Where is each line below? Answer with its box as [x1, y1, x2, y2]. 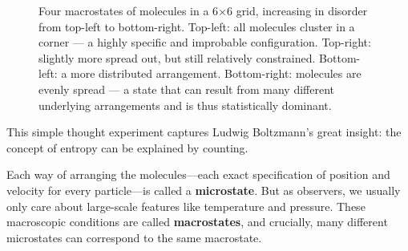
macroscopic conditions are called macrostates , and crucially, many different [6, 213, 388, 230]
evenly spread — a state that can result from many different [38, 80, 335, 97]
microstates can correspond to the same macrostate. [6, 229, 262, 245]
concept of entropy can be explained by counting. [6, 139, 248, 156]
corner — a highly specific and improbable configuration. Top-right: [38, 34, 371, 51]
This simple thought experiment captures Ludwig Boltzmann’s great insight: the [6, 123, 402, 140]
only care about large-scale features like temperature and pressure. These [6, 197, 366, 214]
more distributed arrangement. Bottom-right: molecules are [71, 65, 362, 82]
